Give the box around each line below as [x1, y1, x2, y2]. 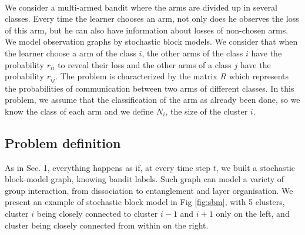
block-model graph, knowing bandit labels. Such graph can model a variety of [5, 173, 284, 185]
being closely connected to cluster [36, 207, 158, 219]
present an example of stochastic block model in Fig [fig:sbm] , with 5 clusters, [5, 196, 285, 208]
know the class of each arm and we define [5, 105, 154, 117]
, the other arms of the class [142, 46, 243, 59]
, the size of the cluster [165, 105, 248, 117]
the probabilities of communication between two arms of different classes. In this [5, 82, 294, 94]
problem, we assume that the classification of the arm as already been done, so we [5, 93, 300, 106]
